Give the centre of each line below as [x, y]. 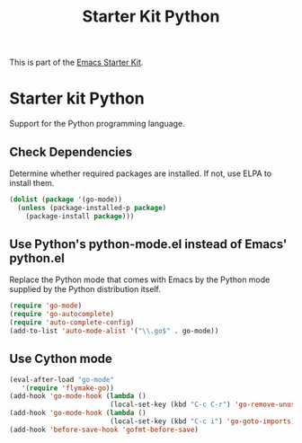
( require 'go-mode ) [46, 306]
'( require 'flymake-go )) [68, 388]
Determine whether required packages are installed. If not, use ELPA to [141, 173]
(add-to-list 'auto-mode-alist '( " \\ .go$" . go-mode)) [114, 331]
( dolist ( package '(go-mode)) [66, 199]
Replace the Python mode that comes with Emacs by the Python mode [140, 279]
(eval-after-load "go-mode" [62, 379]
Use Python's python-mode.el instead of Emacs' [148, 244]
